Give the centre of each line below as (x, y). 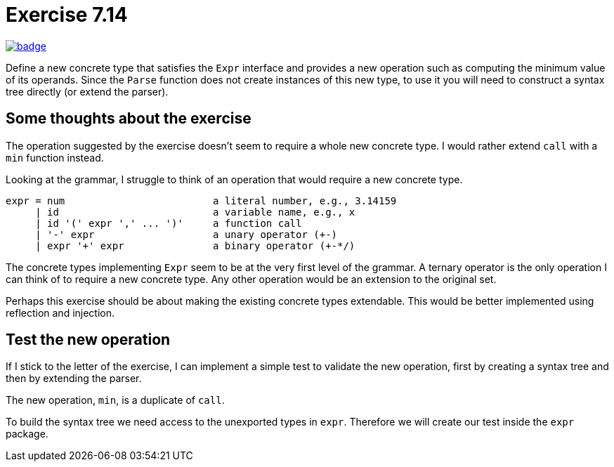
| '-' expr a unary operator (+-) (187, 234)
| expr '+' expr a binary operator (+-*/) (195, 245)
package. (27, 434)
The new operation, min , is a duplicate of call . (115, 400)
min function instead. (55, 157)
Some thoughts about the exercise (129, 119)
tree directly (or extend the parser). (87, 91)
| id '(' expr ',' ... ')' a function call (169, 223)
